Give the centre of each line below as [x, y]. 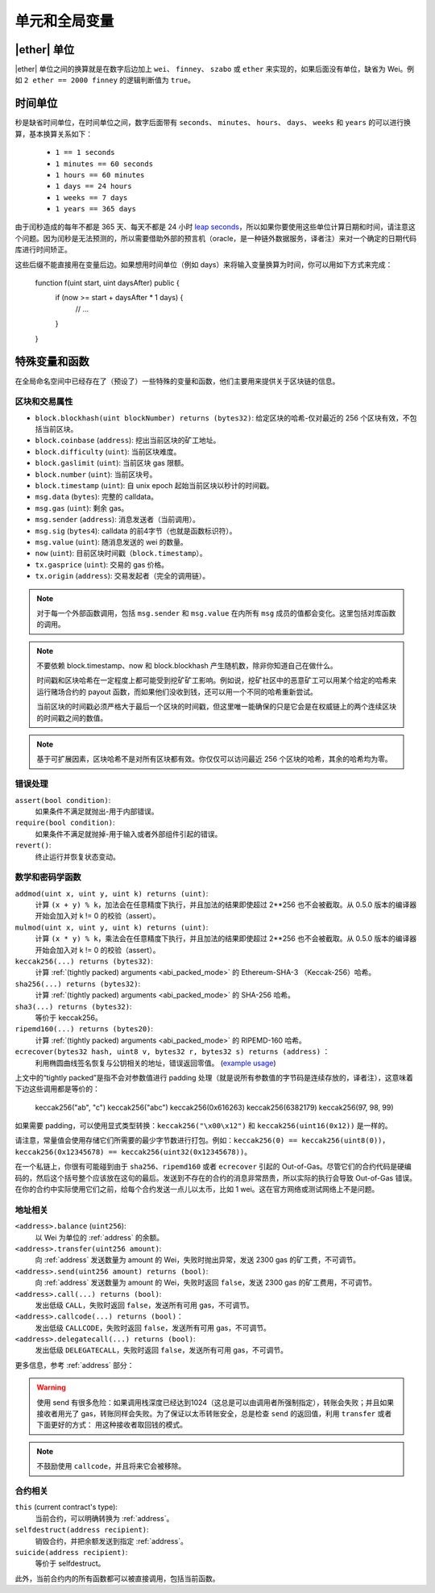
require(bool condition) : [65, 822]
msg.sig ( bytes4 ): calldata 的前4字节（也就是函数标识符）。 [136, 531]
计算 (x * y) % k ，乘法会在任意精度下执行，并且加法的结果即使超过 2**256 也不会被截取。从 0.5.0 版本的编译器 [226, 939]
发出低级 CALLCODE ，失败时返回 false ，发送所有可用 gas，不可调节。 [153, 1327]
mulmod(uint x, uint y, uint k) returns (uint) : [112, 927]
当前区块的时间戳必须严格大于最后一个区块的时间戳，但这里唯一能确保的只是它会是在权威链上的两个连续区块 [216, 707]
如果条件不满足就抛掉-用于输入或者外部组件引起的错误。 [128, 834]
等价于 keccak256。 [68, 1018]
